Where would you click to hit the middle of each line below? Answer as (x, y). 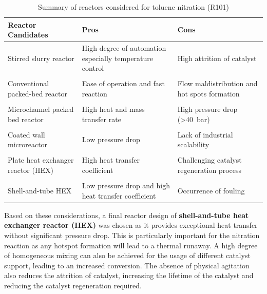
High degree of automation (124, 48)
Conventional (28, 83)
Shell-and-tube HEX (40, 190)
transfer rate (101, 119)
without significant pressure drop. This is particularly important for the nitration (132, 235)
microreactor (28, 144)
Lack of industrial (205, 134)
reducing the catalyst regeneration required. (73, 285)
